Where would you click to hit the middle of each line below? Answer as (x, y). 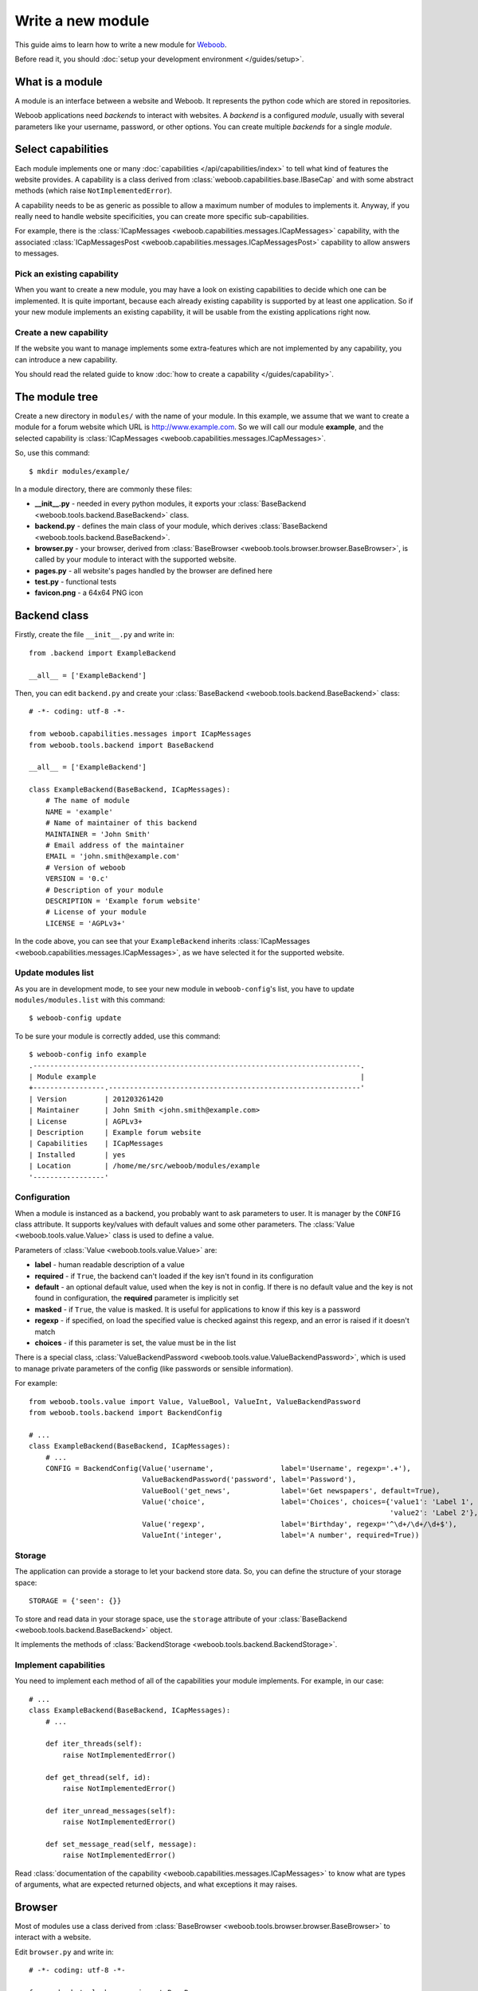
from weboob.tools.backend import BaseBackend (121, 745)
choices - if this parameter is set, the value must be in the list (135, 1343)
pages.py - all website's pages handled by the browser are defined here (153, 570)
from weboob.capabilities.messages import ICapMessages (140, 734)
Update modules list (55, 973)
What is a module (59, 82)
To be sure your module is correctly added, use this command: (118, 1036)
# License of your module (96, 912)
